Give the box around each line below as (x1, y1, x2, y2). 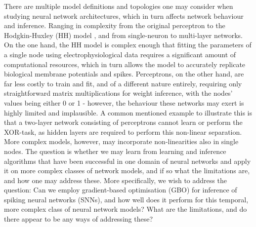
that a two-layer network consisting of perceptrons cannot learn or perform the (4, 117, 243, 127)
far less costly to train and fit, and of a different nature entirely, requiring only (4, 78, 242, 88)
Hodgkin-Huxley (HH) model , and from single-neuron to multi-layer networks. (4, 30, 243, 40)
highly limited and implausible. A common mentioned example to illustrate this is (4, 107, 253, 117)
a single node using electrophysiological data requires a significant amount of (4, 49, 236, 59)
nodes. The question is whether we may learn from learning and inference (4, 146, 226, 156)
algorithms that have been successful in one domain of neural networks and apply (4, 155, 251, 166)
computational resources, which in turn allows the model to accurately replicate (4, 59, 246, 69)
